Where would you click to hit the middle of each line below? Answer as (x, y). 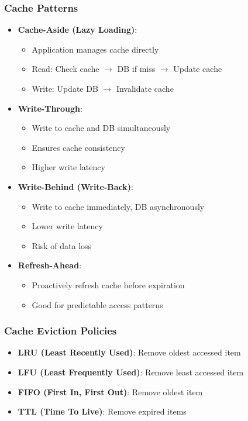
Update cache (198, 69)
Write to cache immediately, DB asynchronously (118, 206)
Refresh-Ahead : (50, 265)
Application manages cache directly (95, 49)
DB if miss (136, 69)
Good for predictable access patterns (97, 304)
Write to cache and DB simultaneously (101, 128)
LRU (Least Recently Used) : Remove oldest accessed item (129, 352)
